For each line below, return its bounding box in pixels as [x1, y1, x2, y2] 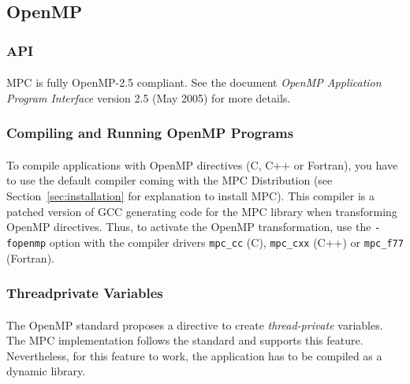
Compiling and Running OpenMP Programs [6, 123, 294, 143]
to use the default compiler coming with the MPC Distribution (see [6, 172, 333, 188]
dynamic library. [6, 363, 86, 379]
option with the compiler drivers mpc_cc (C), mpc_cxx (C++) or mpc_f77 [49, 233, 404, 250]
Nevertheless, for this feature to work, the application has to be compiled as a [6, 347, 382, 363]
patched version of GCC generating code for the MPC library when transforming [6, 203, 397, 219]
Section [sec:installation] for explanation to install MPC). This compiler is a [6, 188, 375, 204]
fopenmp [6, 237, 47, 249]
